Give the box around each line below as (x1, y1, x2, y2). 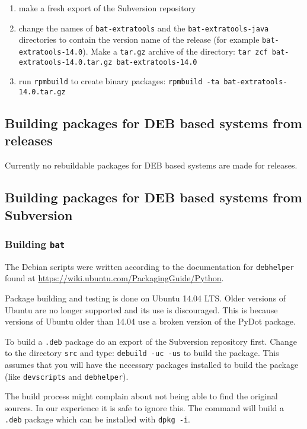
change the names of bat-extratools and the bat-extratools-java (18, 21, 269, 34)
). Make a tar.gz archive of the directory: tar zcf (82, 45, 268, 57)
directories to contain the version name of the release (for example (18, 33, 260, 46)
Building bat (5, 236, 65, 251)
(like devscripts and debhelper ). (5, 370, 129, 382)
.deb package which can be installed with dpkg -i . (5, 413, 190, 425)
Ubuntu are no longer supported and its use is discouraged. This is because (5, 303, 278, 316)
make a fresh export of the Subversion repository (18, 2, 196, 14)
